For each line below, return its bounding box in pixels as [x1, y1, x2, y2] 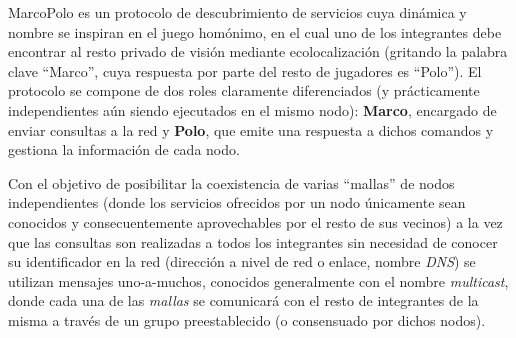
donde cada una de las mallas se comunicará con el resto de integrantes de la [8, 290, 479, 311]
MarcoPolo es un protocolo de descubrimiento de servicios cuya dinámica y [8, 2, 467, 22]
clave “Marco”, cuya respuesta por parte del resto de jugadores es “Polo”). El [8, 60, 482, 81]
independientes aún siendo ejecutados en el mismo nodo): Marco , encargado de [8, 99, 497, 120]
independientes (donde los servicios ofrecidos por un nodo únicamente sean [8, 192, 466, 213]
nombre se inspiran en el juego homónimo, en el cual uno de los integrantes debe [8, 21, 502, 42]
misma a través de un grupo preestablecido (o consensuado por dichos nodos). [8, 309, 486, 330]
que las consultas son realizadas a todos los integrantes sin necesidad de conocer [8, 231, 498, 252]
